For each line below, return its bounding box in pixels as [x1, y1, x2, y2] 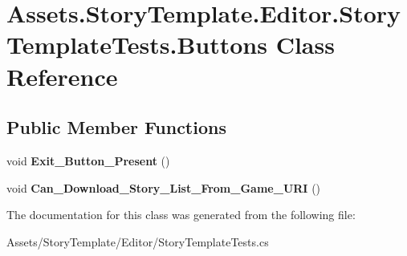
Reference [6, 59, 118, 92]
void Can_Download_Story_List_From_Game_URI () [6, 179, 321, 196]
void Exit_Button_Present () [6, 152, 170, 169]
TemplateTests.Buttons [6, 28, 267, 61]
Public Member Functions [6, 115, 226, 140]
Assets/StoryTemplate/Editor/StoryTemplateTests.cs [6, 233, 269, 250]
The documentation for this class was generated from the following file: [6, 206, 356, 223]
